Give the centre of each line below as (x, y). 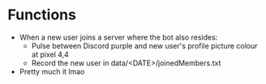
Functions (42, 15)
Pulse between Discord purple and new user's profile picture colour (144, 45)
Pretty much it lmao (52, 71)
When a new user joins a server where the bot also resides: (118, 37)
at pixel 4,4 (50, 54)
